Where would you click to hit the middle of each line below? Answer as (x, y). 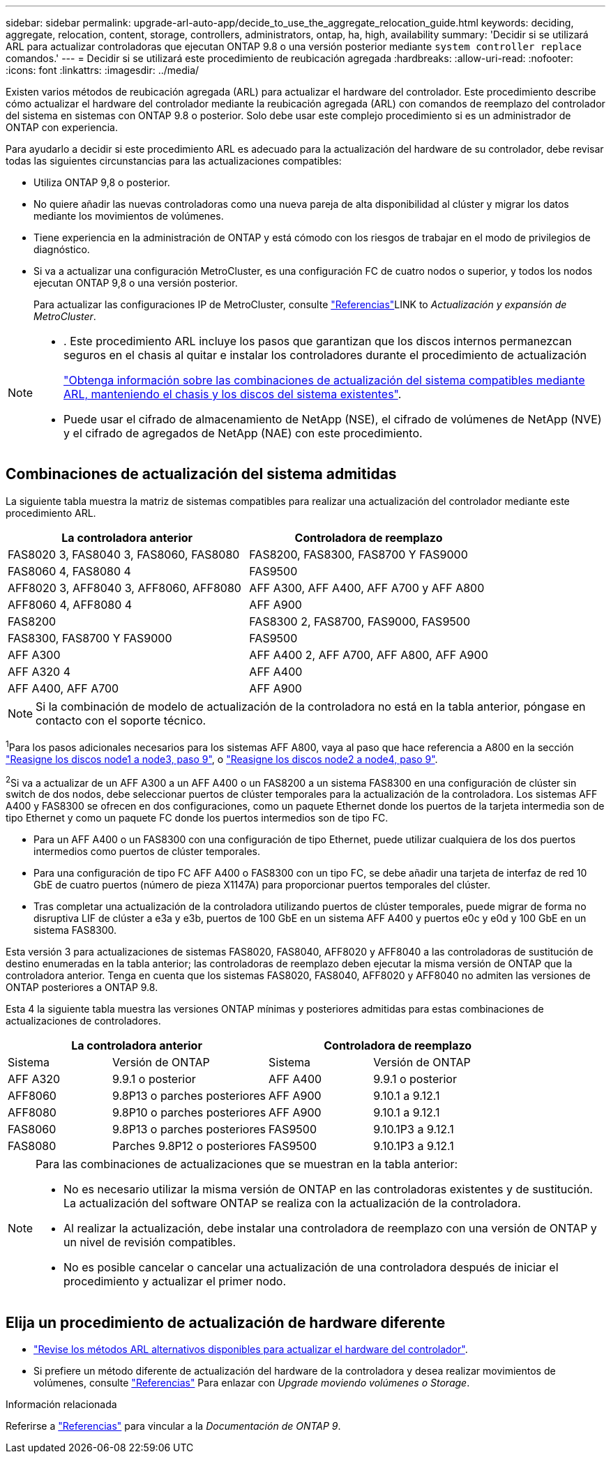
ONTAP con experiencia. (62, 127)
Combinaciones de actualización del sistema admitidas (201, 474)
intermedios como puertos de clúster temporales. (147, 852)
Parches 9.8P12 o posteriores (189, 1146)
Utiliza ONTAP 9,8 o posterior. (102, 182)
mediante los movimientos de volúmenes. (129, 216)
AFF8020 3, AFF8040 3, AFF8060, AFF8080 (125, 588)
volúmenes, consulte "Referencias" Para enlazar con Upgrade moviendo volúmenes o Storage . (252, 1383)
